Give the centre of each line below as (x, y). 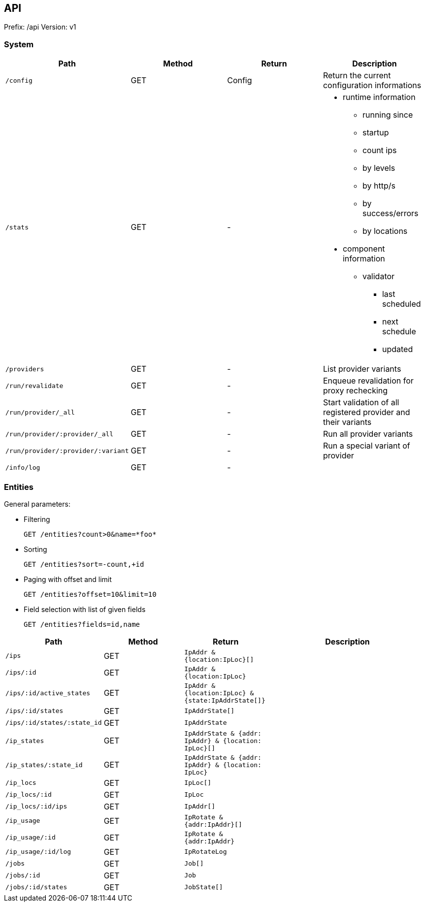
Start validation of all (361, 403)
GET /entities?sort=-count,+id (84, 564)
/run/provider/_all (40, 412)
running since (388, 115)
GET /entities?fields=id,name (82, 624)
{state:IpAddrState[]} (225, 700)
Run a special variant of (366, 446)
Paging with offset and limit (68, 579)
